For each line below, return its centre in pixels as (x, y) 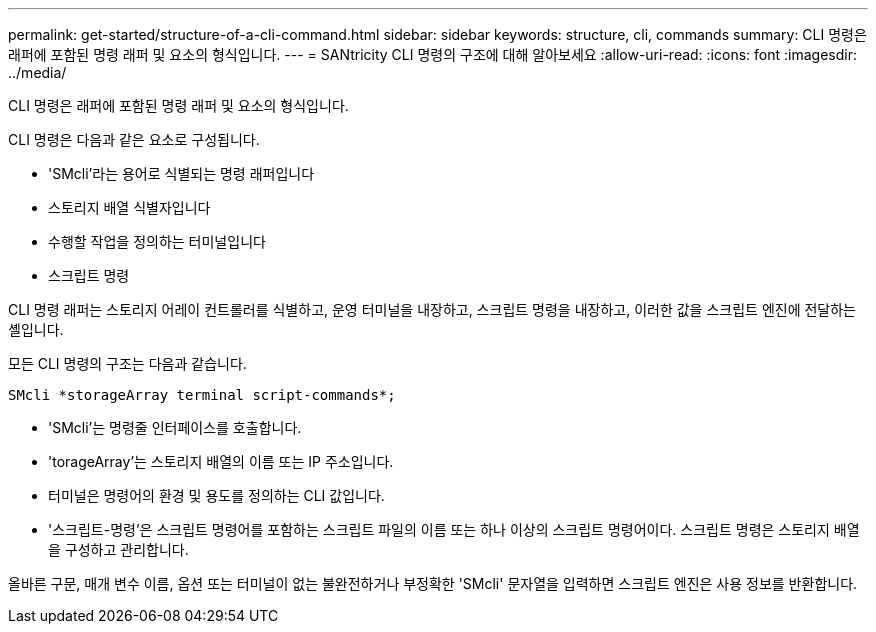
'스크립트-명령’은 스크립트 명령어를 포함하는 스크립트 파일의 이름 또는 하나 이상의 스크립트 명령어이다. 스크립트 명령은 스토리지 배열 (454, 529)
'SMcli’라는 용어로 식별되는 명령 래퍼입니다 (181, 173)
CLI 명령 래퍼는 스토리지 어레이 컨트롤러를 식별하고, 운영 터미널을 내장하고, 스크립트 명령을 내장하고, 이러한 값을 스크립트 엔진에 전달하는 (432, 309)
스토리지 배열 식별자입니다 (129, 207)
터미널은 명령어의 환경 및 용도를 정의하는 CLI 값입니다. (216, 495)
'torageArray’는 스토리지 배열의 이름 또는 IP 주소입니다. (221, 461)
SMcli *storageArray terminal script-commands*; (202, 395)
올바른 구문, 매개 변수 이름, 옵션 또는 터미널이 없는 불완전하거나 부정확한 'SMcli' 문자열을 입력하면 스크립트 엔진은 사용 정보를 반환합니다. (433, 583)
